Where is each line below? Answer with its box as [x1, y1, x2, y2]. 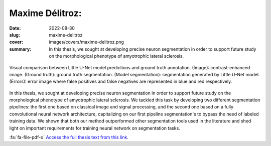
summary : [9, 46, 32, 52]
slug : [9, 32, 20, 38]
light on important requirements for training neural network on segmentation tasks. [9, 125, 180, 131]
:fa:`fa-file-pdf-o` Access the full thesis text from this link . [9, 134, 129, 140]
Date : [9, 25, 21, 31]
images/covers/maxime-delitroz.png [49, 39, 124, 45]
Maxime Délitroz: [9, 8, 82, 19]
